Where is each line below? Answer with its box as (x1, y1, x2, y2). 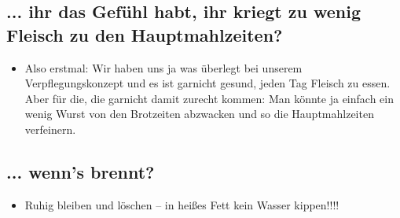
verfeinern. (24, 120, 76, 137)
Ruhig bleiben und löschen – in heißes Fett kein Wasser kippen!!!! (24, 196, 339, 212)
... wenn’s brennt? (6, 159, 155, 183)
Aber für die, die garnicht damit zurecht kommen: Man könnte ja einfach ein (24, 90, 394, 106)
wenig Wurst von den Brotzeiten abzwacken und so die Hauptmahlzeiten (24, 105, 374, 122)
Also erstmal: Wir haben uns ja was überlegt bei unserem (24, 59, 303, 76)
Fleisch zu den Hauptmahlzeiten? (6, 22, 283, 46)
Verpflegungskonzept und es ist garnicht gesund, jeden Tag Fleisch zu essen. (24, 75, 391, 91)
